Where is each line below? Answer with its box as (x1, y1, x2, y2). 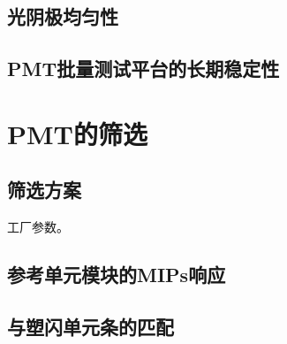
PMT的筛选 (7, 115, 147, 151)
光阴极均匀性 (7, 3, 118, 30)
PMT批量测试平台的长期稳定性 (7, 55, 280, 82)
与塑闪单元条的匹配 (7, 312, 174, 340)
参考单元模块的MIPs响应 (7, 261, 226, 288)
